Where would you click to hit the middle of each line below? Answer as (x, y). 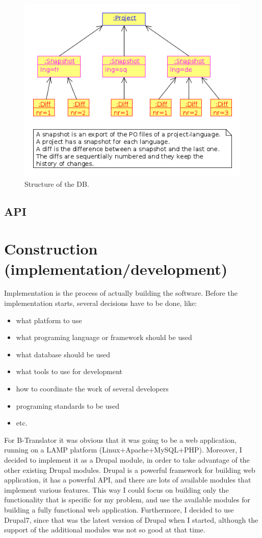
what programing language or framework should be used (104, 337)
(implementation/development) (116, 268)
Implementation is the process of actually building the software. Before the (121, 293)
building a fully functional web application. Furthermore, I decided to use (119, 509)
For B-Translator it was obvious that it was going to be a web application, (120, 440)
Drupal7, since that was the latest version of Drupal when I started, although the (131, 519)
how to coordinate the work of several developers (92, 389)
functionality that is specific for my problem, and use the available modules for (127, 500)
